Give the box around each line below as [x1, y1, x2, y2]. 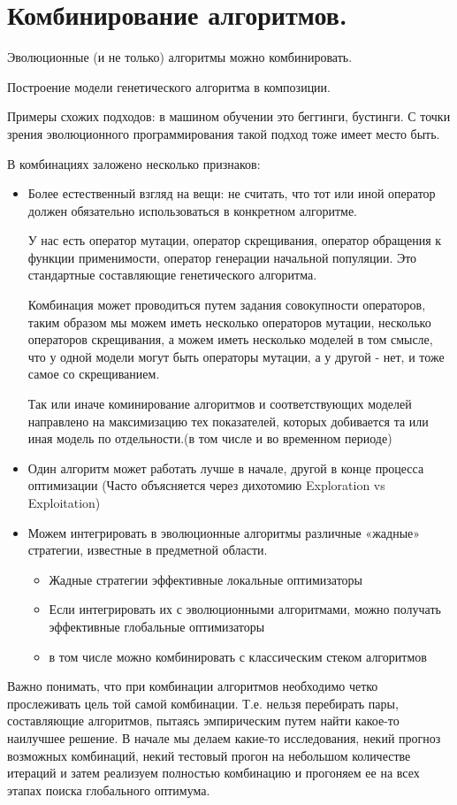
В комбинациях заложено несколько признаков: [7, 154, 261, 172]
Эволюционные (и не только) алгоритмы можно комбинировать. [7, 48, 353, 66]
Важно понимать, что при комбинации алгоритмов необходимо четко [7, 677, 378, 695]
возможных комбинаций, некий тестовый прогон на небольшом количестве [7, 746, 411, 764]
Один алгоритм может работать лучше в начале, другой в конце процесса [27, 458, 424, 477]
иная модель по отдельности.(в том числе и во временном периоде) [27, 429, 392, 448]
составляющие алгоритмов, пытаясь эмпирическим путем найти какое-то [7, 711, 400, 730]
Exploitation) [27, 494, 101, 511]
